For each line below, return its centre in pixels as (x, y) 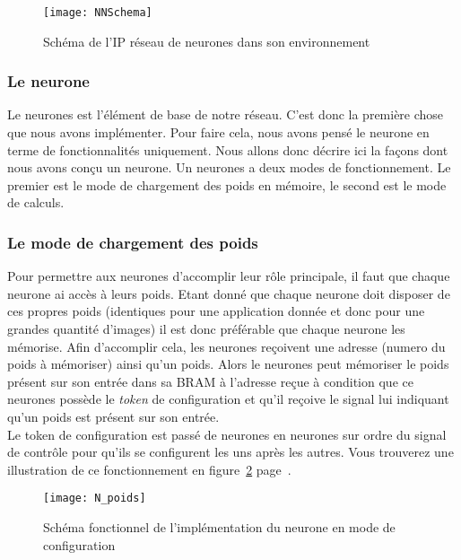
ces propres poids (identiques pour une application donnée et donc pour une (216, 311)
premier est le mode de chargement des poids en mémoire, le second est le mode (227, 184)
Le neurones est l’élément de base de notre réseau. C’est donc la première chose (226, 114)
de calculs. (36, 202)
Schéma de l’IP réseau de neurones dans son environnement (207, 41)
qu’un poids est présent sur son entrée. (113, 416)
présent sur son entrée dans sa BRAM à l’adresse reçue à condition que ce (210, 381)
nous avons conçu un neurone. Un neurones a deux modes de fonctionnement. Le (229, 167)
